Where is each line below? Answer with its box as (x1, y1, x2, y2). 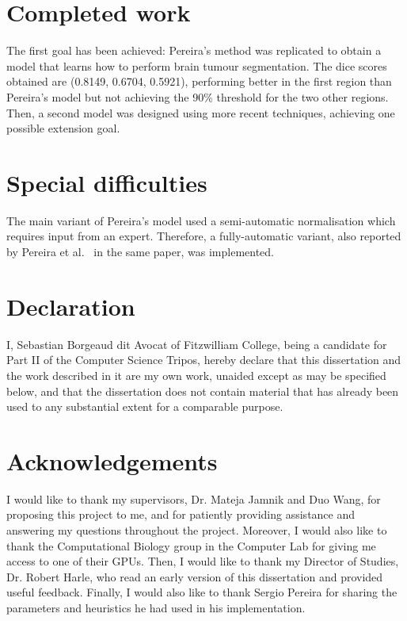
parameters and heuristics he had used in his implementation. (6, 599, 306, 615)
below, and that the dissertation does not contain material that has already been (6, 382, 399, 399)
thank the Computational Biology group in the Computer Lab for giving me (6, 537, 376, 554)
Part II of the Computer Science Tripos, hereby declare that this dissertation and (6, 351, 401, 368)
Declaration (6, 289, 135, 322)
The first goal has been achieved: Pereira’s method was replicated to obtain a (6, 42, 382, 59)
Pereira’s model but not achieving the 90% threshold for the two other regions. (6, 88, 389, 105)
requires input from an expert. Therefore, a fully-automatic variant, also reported (6, 228, 401, 244)
